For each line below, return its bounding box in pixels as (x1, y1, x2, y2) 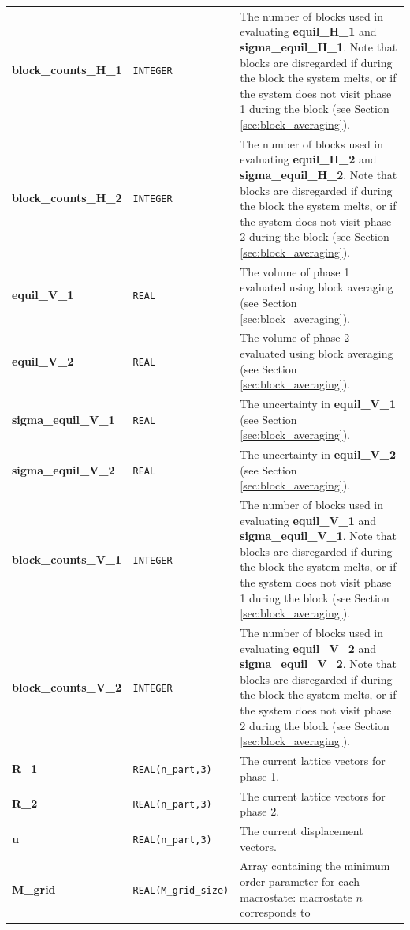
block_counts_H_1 (12, 62, 122, 78)
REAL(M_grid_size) (132, 884, 229, 896)
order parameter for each (240, 872, 360, 889)
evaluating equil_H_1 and (240, 23, 377, 39)
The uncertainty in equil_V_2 (240, 446, 396, 463)
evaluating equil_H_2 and (240, 151, 377, 167)
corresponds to (240, 904, 311, 921)
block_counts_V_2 (12, 678, 122, 695)
